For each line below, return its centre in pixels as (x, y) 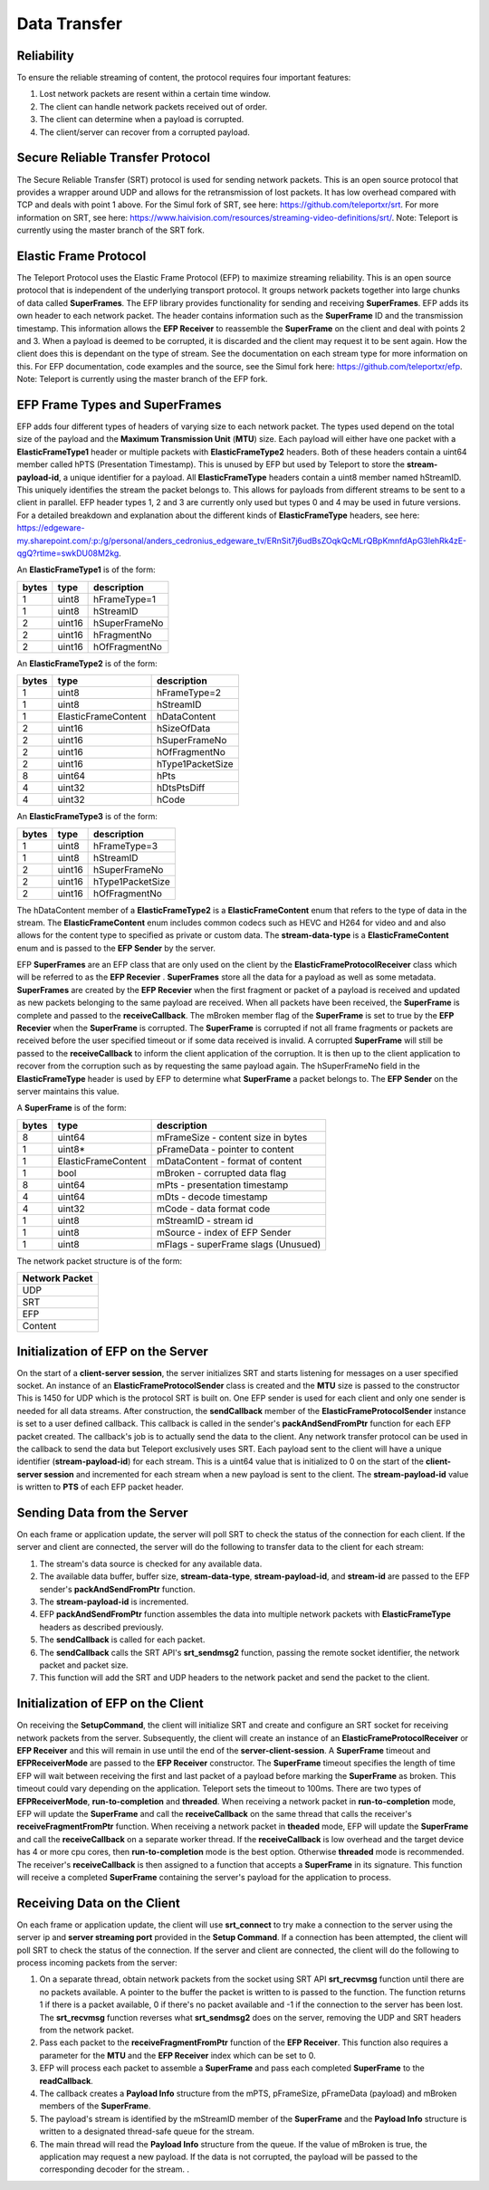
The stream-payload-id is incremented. (114, 1602)
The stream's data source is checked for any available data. (151, 1564)
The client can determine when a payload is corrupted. (142, 120)
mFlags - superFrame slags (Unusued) (239, 1244)
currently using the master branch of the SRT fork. (111, 230)
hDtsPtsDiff (181, 788)
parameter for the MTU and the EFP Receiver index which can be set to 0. (177, 2055)
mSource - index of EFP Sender (224, 1232)
